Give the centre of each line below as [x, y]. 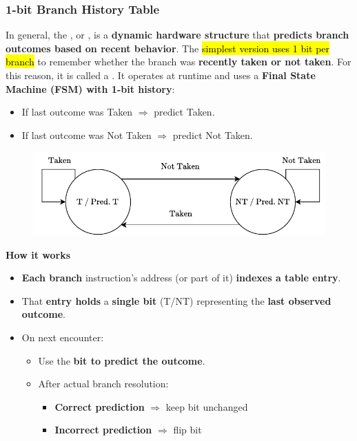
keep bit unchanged [207, 406]
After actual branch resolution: [103, 384]
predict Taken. [184, 112]
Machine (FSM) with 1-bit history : [90, 88]
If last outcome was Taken [77, 112]
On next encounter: [63, 337]
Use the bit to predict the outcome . [122, 360]
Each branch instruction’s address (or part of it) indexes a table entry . [181, 278]
